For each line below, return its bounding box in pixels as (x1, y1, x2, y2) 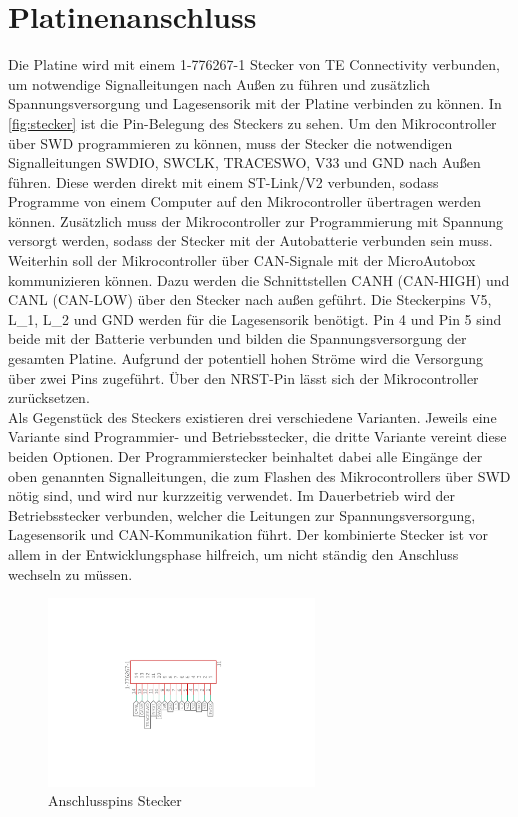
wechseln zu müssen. (8, 563, 133, 584)
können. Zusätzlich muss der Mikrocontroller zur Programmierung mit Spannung (8, 210, 504, 231)
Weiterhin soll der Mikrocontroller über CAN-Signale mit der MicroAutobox (8, 250, 476, 271)
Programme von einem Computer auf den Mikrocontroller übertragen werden (8, 191, 482, 212)
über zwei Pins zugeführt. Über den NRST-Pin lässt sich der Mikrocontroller (8, 367, 479, 388)
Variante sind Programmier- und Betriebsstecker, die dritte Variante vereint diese (8, 426, 507, 447)
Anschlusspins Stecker (48, 790, 182, 811)
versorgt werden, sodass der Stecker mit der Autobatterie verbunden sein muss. (8, 230, 493, 251)
